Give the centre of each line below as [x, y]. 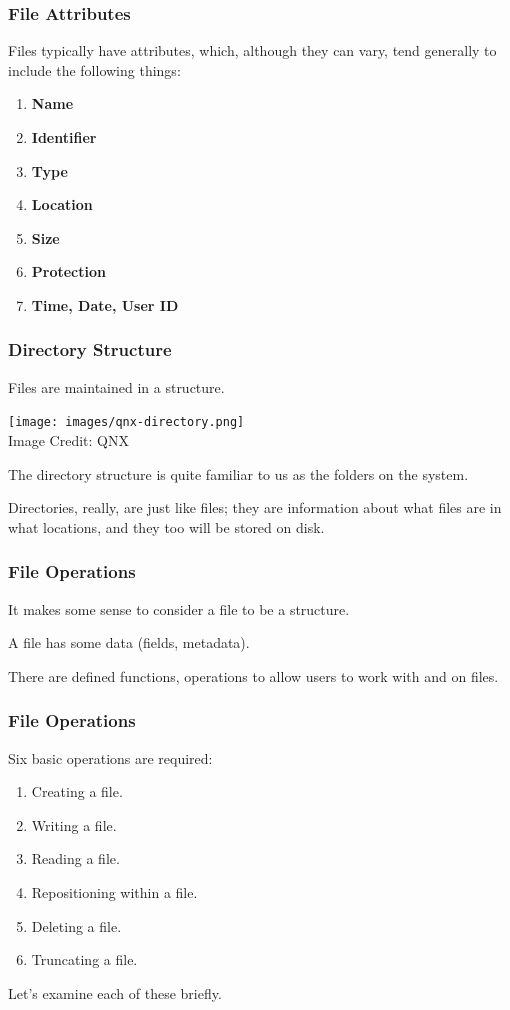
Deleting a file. [76, 925]
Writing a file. [74, 824]
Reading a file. [75, 858]
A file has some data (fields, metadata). [129, 642]
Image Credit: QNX [68, 440]
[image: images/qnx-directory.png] [126, 422]
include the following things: [94, 69]
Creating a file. [77, 791]
